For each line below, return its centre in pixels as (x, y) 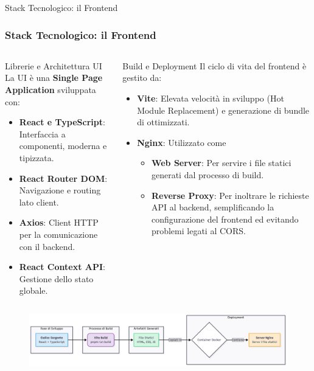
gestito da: (142, 78)
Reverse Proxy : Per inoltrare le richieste (230, 195)
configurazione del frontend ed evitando (225, 219)
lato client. (39, 202)
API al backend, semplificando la (213, 207)
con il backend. (47, 246)
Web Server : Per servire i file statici (221, 163)
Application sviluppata (51, 89)
